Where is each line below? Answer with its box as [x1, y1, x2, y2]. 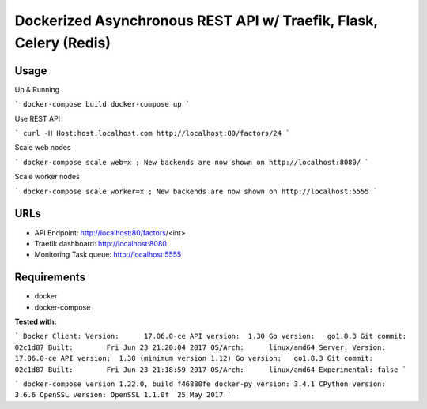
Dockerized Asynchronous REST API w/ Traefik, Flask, [14, 12, 379, 29]
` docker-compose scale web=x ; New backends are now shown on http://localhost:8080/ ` [14, 158, 369, 167]
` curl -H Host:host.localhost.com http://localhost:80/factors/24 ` [14, 129, 290, 138]
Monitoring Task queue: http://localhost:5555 [34, 250, 182, 260]
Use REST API [14, 114, 61, 123]
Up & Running [14, 84, 59, 94]
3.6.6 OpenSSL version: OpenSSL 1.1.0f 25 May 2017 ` [14, 391, 232, 400]
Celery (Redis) [14, 34, 111, 51]
